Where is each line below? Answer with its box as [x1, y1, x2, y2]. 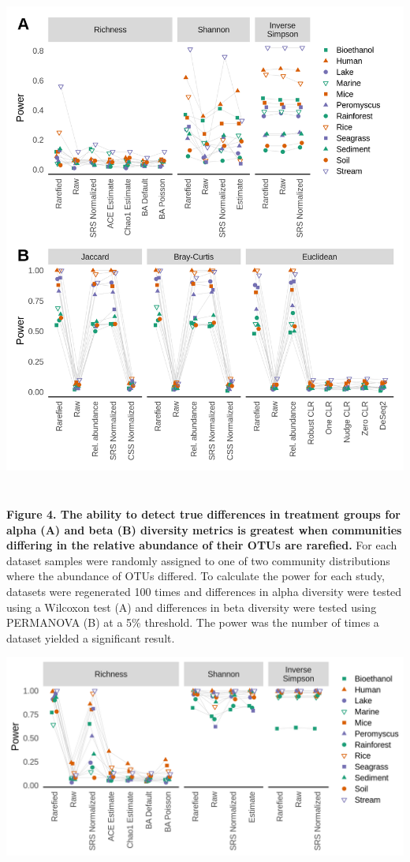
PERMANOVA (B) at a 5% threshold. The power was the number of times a [6, 614, 379, 631]
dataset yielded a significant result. [6, 629, 175, 646]
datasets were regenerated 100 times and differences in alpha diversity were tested [6, 583, 402, 600]
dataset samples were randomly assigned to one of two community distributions [6, 552, 390, 568]
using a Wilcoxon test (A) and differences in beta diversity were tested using [6, 598, 377, 615]
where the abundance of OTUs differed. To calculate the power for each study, [6, 568, 385, 584]
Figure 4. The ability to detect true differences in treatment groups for [6, 506, 401, 523]
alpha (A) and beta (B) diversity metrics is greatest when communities [6, 521, 402, 538]
